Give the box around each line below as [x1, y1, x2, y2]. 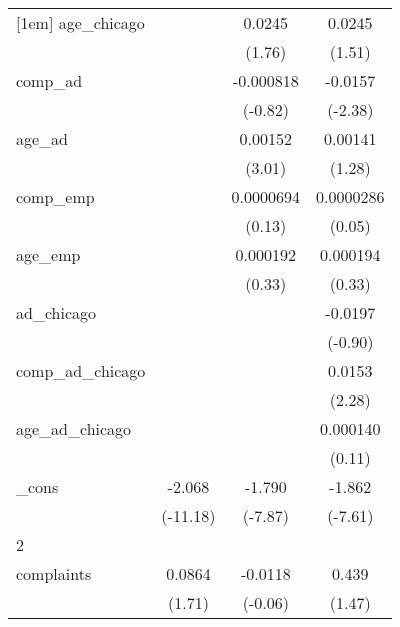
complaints [16, 562, 92, 585]
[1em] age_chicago [16, 11, 145, 34]
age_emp [16, 243, 81, 266]
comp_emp [16, 185, 95, 208]
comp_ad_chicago [16, 359, 146, 382]
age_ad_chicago [16, 417, 132, 440]
